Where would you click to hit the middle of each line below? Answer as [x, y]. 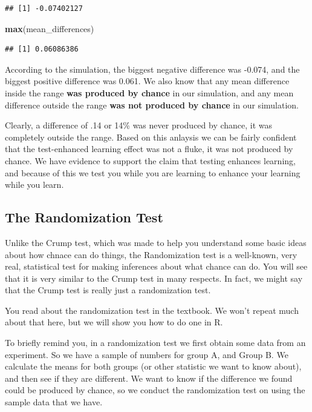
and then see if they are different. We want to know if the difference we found [149, 378]
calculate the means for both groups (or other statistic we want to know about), [153, 366]
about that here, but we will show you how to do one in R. [114, 322]
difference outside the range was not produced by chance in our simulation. [152, 105]
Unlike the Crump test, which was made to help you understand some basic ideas [156, 242]
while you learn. [34, 184]
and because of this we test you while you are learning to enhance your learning [153, 172]
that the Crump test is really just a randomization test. [108, 290]
